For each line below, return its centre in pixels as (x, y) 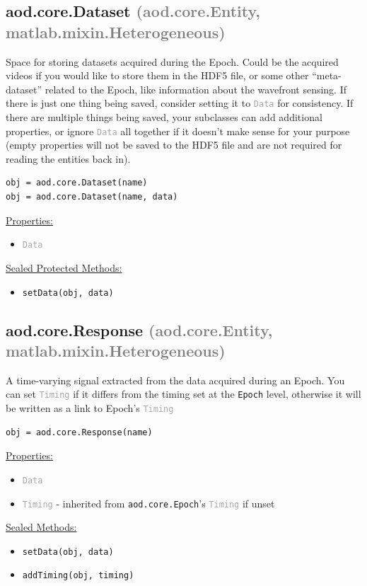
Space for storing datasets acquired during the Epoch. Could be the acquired (172, 61)
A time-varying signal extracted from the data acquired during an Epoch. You (175, 380)
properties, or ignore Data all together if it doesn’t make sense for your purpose (178, 131)
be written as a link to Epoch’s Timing (90, 408)
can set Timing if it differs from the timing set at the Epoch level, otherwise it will (183, 394)
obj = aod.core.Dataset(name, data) (92, 197)
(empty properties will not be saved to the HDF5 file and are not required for (174, 145)
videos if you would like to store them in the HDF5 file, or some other (157, 75)
